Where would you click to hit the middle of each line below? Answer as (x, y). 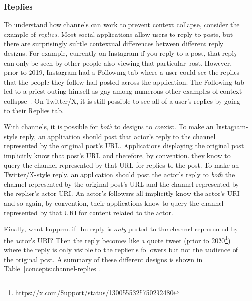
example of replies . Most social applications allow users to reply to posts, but (118, 34)
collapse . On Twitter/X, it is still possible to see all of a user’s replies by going (122, 100)
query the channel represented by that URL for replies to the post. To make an (122, 165)
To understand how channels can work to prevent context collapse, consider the (122, 25)
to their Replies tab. (34, 110)
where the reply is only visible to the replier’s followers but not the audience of (121, 249)
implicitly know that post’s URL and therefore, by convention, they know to (117, 155)
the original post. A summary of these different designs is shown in (103, 259)
